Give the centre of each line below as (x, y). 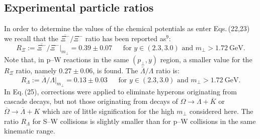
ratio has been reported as (126, 38)
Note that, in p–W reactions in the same (67, 59)
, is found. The (115, 70)
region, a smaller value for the (206, 59)
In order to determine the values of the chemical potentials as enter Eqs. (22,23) (127, 28)
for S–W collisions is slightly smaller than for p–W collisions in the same (144, 121)
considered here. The (221, 111)
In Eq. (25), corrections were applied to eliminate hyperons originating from (121, 91)
